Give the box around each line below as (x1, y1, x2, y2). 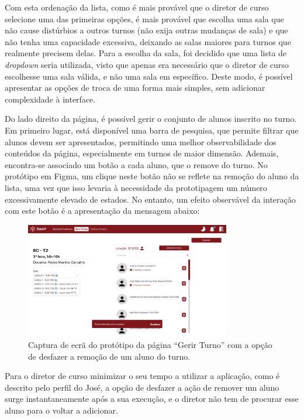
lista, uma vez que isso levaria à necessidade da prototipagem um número (5, 181, 267, 193)
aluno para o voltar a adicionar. (5, 404, 118, 416)
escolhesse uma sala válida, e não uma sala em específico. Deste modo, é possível (5, 70, 293, 82)
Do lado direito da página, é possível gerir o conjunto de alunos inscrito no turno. (5, 112, 297, 125)
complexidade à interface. (5, 93, 96, 105)
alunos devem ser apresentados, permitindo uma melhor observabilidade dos (5, 135, 277, 148)
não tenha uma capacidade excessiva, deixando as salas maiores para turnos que (5, 35, 291, 47)
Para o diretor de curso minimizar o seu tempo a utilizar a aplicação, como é (5, 370, 280, 382)
